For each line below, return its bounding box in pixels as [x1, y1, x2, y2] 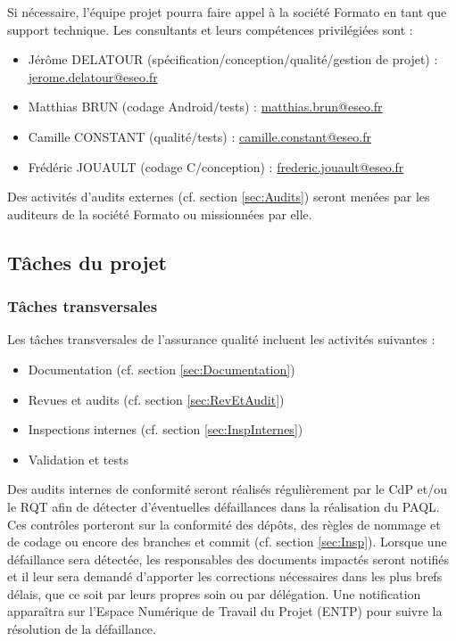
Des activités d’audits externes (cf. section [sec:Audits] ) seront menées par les [7, 187, 430, 206]
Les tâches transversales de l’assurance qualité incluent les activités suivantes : [7, 330, 435, 349]
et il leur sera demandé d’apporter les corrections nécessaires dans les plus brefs [7, 567, 443, 586]
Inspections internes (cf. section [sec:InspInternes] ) [28, 420, 303, 439]
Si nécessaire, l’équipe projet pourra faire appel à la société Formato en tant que [7, 3, 447, 21]
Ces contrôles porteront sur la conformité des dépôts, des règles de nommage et [7, 514, 441, 533]
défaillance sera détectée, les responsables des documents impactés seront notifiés [7, 549, 450, 568]
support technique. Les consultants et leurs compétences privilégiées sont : [7, 20, 413, 38]
